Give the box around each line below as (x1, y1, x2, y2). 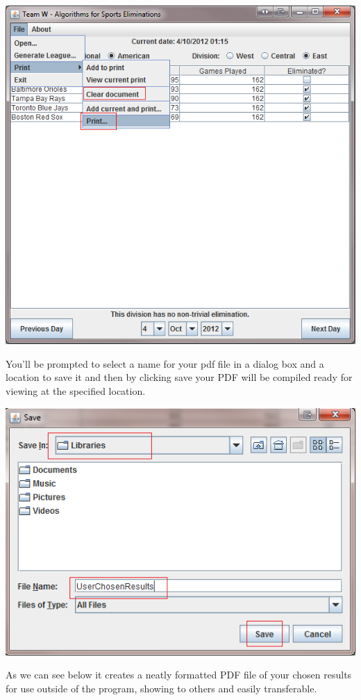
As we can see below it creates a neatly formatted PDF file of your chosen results (6, 667, 352, 682)
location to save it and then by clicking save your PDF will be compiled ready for (6, 370, 353, 384)
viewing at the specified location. (6, 384, 146, 398)
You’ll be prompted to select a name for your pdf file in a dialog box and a (6, 356, 324, 371)
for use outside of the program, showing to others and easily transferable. (6, 681, 317, 695)
